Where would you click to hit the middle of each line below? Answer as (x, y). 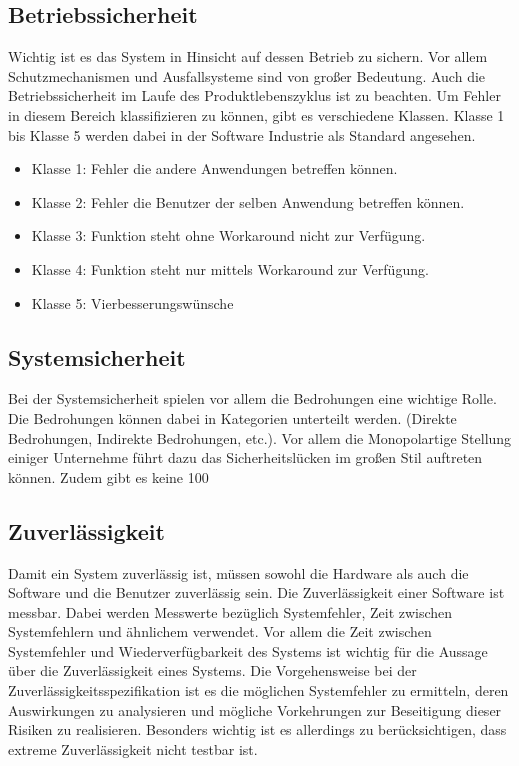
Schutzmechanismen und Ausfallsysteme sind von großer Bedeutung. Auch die (247, 75)
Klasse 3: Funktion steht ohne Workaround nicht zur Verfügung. (228, 235)
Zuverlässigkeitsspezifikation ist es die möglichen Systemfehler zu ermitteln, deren (258, 690)
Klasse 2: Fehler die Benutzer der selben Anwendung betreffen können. (248, 201)
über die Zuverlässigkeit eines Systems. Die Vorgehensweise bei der (212, 670)
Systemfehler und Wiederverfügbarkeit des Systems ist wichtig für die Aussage (248, 650)
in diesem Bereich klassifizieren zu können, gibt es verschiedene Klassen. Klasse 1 (256, 114)
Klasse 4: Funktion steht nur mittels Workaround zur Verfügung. (230, 268)
